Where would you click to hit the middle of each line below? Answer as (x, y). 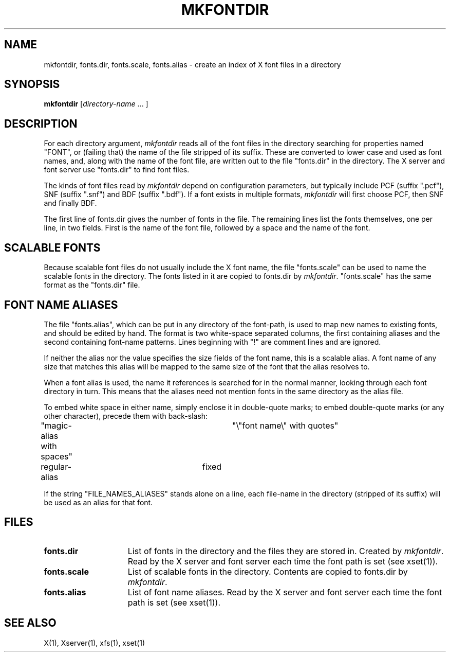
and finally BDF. (70, 203)
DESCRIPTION (41, 123)
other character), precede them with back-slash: (126, 416)
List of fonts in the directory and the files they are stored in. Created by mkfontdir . (286, 551)
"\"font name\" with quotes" (285, 425)
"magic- (56, 425)
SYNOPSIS (32, 84)
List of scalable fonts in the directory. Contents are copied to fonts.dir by (268, 571)
